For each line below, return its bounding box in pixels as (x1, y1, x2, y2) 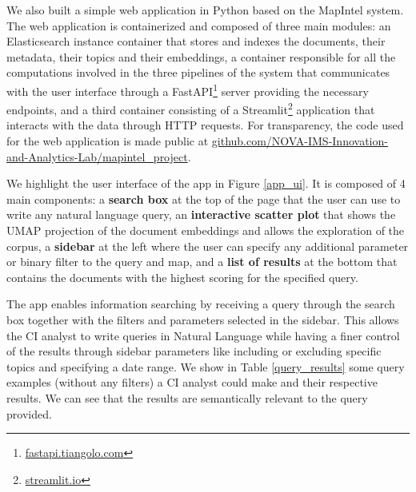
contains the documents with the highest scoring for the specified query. (6, 268, 358, 285)
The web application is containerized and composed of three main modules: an (6, 17, 391, 34)
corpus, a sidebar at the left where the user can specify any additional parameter (6, 237, 409, 254)
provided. (6, 405, 52, 422)
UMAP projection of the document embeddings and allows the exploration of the (6, 222, 405, 239)
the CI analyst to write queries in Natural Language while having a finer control (6, 327, 400, 343)
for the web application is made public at (6, 133, 209, 149)
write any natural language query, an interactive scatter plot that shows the (6, 206, 396, 223)
